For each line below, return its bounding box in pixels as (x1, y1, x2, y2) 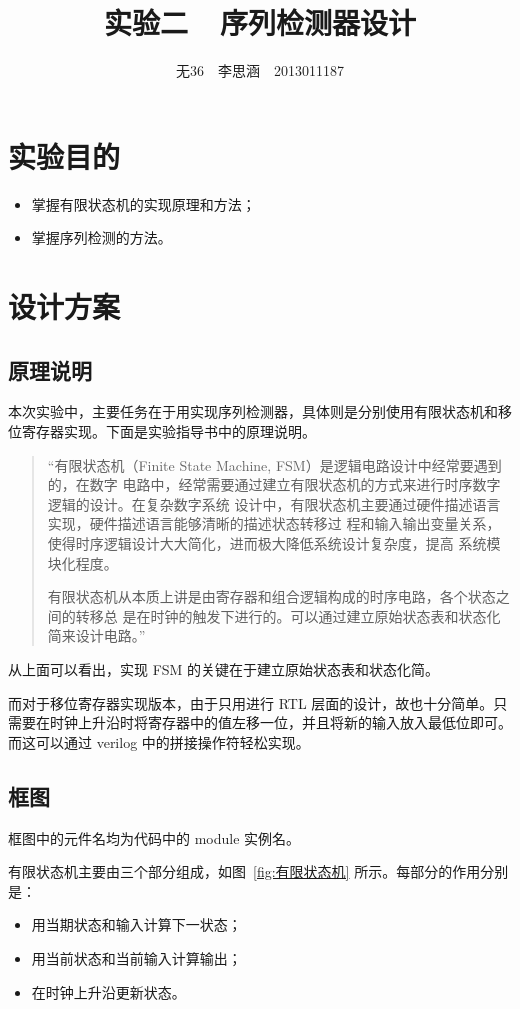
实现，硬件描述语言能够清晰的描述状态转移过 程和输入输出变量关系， (47, 513, 501, 534)
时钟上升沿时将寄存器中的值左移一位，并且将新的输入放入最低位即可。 (49, 712, 512, 733)
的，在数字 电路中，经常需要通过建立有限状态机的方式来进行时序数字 (47, 474, 501, 495)
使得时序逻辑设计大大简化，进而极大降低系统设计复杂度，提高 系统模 (47, 532, 501, 553)
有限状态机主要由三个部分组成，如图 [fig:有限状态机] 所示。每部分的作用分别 (8, 861, 509, 882)
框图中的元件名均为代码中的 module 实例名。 (8, 827, 301, 848)
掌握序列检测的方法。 (31, 227, 172, 248)
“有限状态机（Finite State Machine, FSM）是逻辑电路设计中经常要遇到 (47, 454, 502, 475)
